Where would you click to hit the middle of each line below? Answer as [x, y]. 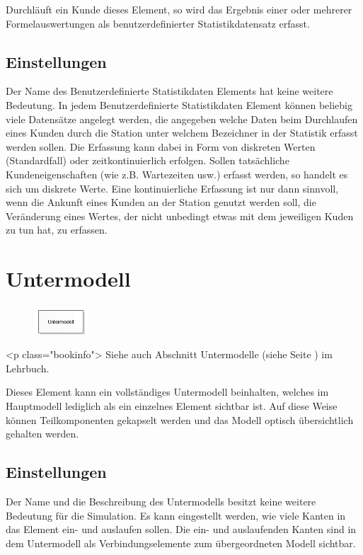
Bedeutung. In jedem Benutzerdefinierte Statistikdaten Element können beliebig [179, 104]
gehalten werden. [42, 434]
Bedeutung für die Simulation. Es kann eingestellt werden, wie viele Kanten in [176, 515]
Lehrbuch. [28, 368]
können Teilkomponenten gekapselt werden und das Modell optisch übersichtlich [180, 419]
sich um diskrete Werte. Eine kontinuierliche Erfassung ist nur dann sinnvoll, [172, 188]
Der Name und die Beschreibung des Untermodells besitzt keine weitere [161, 502]
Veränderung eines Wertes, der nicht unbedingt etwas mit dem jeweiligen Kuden [180, 216]
